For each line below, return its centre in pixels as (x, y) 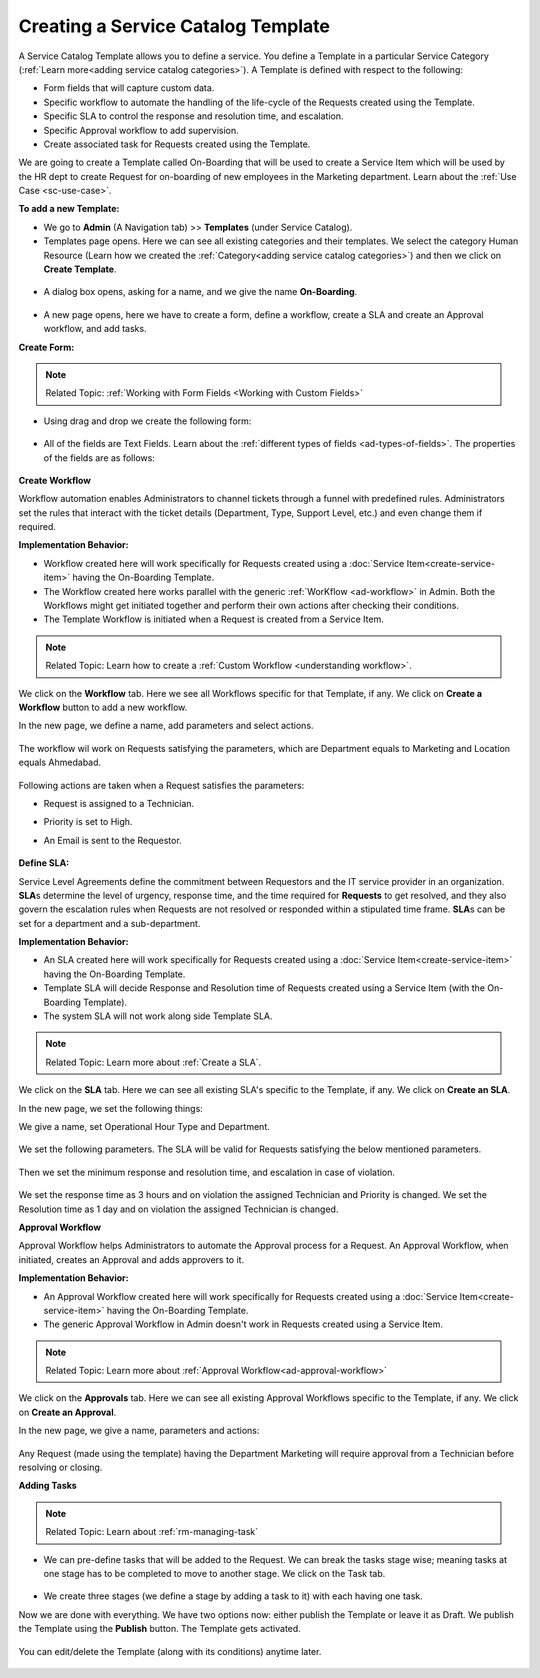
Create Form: (46, 347)
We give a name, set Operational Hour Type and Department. (144, 1126)
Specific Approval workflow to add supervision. (141, 130)
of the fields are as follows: (99, 457)
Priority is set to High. (88, 822)
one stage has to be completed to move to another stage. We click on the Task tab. (214, 1573)
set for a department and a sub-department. (109, 923)
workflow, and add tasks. (95, 329)
